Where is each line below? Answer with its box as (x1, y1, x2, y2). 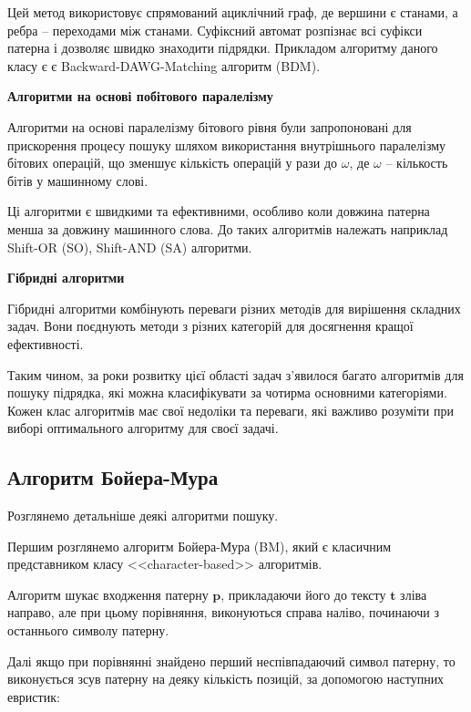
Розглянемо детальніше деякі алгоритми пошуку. (7, 506, 279, 525)
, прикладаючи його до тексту (220, 584, 386, 604)
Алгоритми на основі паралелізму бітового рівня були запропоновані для (7, 117, 412, 136)
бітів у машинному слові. (7, 170, 148, 190)
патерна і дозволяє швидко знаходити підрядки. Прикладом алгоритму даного (7, 38, 438, 57)
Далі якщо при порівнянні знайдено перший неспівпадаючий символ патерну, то (7, 651, 456, 670)
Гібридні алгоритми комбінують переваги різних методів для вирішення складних (7, 298, 461, 317)
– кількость (385, 153, 448, 172)
